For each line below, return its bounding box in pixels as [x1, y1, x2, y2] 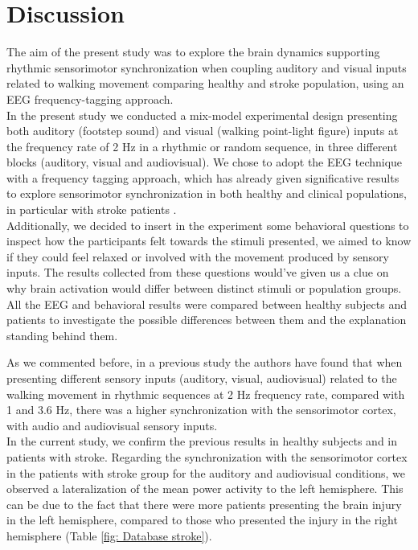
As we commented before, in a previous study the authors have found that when [6, 354, 403, 371]
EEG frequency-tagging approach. [6, 90, 174, 107]
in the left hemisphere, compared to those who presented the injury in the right [6, 511, 398, 528]
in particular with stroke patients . [6, 201, 177, 218]
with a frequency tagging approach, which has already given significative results [6, 169, 400, 186]
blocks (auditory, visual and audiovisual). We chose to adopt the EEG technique [6, 154, 403, 170]
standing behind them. [6, 326, 118, 343]
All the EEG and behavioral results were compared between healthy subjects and [6, 295, 407, 312]
